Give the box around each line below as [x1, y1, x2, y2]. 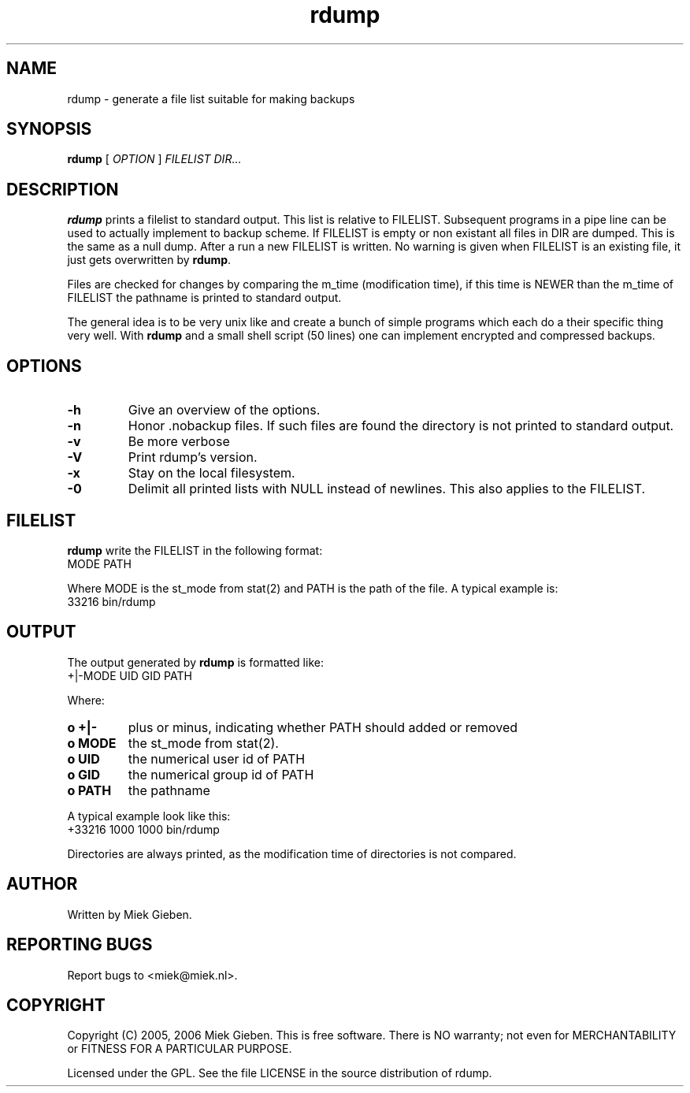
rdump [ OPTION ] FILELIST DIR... [67, 152, 242, 166]
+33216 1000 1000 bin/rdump [67, 822, 220, 836]
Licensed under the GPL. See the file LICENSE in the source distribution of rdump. [67, 1066, 492, 1080]
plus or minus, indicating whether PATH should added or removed [128, 719, 517, 735]
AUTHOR [6, 874, 78, 894]
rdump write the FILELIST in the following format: [67, 543, 323, 557]
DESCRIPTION [6, 179, 119, 199]
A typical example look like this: [67, 809, 231, 823]
